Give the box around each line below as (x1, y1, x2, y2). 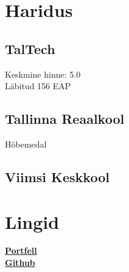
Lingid (5, 209, 60, 234)
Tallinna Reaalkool (5, 109, 125, 128)
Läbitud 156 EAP (5, 80, 71, 92)
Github (5, 256, 35, 269)
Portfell (5, 244, 37, 257)
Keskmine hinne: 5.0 (5, 67, 81, 80)
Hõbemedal (5, 137, 47, 150)
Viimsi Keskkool (5, 167, 110, 186)
